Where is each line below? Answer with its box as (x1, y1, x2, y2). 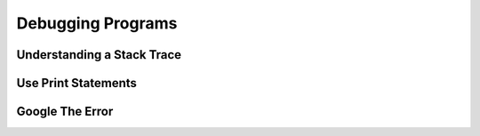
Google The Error (16, 104, 114, 119)
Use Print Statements (16, 76, 138, 91)
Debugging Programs (16, 13, 178, 33)
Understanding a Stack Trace (16, 47, 182, 62)
